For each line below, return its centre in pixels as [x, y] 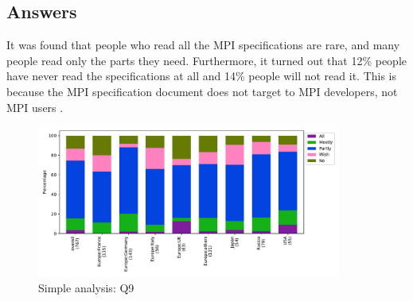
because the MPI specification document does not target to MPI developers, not [202, 91]
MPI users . [35, 107]
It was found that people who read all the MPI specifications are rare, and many [203, 45]
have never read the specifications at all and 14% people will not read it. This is [202, 76]
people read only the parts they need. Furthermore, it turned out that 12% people [206, 60]
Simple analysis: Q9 [86, 287]
